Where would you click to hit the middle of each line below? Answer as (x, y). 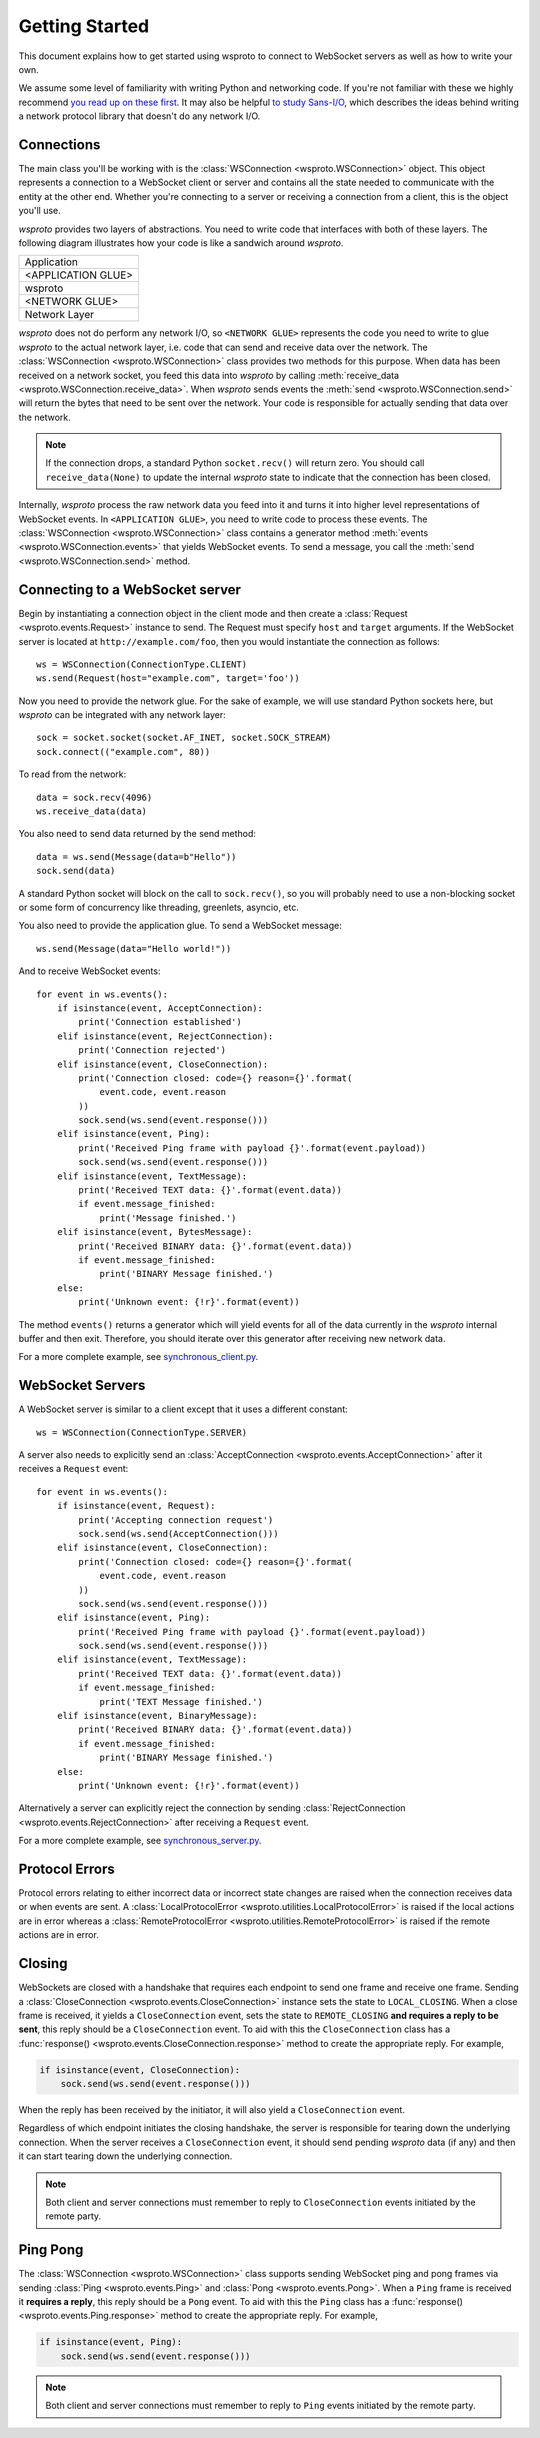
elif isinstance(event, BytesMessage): (154, 1232)
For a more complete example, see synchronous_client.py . (138, 1357)
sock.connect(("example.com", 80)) (123, 751)
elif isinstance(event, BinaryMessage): (157, 1716)
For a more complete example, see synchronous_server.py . (140, 1841)
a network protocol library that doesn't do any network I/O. (139, 116)
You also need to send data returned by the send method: (137, 834)
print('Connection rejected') (152, 1050)
